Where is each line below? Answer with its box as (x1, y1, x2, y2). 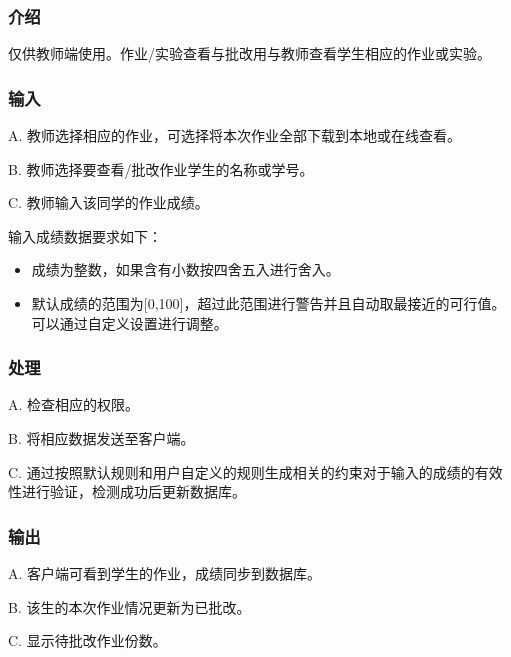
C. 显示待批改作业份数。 (8, 630, 167, 651)
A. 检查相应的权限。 (8, 394, 140, 415)
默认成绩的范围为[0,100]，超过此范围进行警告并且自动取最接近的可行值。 (31, 293, 506, 313)
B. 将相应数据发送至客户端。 (8, 428, 195, 448)
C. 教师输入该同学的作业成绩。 (8, 192, 209, 213)
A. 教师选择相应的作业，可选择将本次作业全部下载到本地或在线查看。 (8, 125, 462, 146)
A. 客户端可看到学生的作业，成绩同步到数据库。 (8, 563, 322, 583)
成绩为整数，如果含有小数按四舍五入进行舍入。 (31, 259, 340, 280)
